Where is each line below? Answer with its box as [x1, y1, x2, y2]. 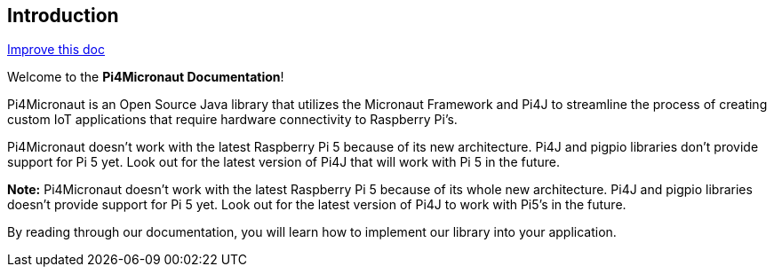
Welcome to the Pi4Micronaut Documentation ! [7, 69, 284, 85]
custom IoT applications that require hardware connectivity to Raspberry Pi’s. [7, 112, 458, 128]
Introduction [7, 4, 119, 27]
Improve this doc [7, 42, 105, 58]
